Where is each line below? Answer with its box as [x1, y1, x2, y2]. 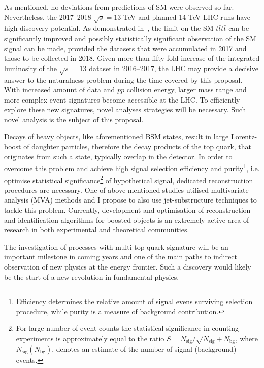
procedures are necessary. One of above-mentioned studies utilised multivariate [4, 184, 249, 195]
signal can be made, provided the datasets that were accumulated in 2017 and [4, 43, 247, 53]
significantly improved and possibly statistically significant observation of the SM [4, 32, 256, 43]
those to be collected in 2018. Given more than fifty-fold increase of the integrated [4, 53, 260, 63]
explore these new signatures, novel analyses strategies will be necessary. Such [4, 104, 246, 115]
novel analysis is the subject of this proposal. [4, 114, 144, 124]
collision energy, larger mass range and [126, 84, 247, 95]
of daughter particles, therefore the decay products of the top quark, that [23, 141, 252, 152]
